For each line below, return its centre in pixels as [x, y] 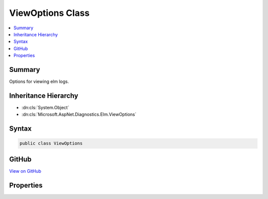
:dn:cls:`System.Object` [45, 107]
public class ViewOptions [51, 143]
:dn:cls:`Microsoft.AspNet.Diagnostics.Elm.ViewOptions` [79, 115]
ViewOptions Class [49, 13]
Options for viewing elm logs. [39, 81]
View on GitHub [25, 171]
